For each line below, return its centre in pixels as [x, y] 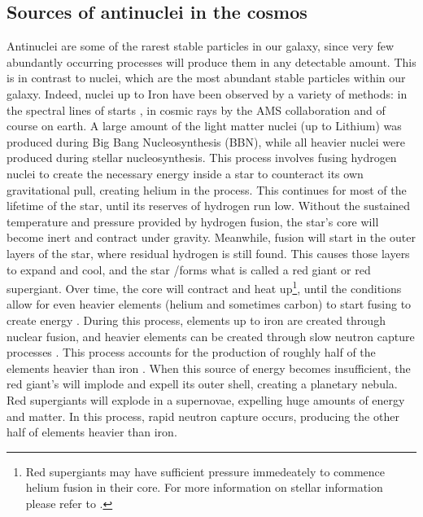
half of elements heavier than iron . [92, 432]
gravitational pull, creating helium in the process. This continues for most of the [207, 189]
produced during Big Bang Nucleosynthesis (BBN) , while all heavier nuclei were [206, 141]
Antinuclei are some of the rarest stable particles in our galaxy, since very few [201, 46]
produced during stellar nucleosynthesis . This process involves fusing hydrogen [202, 158]
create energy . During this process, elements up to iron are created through [196, 320]
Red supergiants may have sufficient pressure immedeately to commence [205, 471]
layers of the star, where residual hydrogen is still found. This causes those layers [208, 253]
